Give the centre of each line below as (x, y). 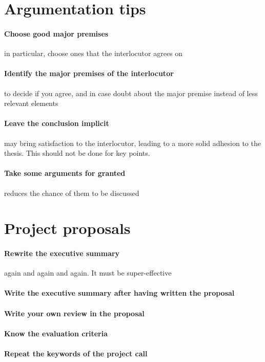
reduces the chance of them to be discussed (72, 193)
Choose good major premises (56, 33)
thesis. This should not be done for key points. (77, 153)
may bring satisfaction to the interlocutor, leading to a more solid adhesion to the (132, 143)
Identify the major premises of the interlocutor (89, 73)
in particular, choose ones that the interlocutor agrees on (94, 53)
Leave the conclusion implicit (57, 123)
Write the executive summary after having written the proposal (119, 293)
